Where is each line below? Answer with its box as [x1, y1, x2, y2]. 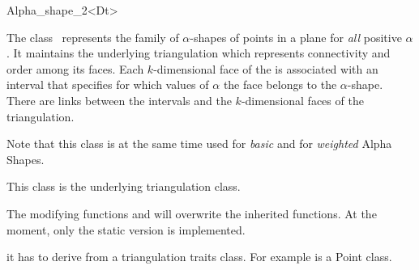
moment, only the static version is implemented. [6, 221, 246, 238]
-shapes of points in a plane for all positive [190, 28, 402, 45]
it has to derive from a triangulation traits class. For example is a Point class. [6, 248, 392, 265]
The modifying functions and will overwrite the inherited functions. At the [6, 205, 377, 221]
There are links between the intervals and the [6, 91, 232, 108]
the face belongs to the [223, 76, 337, 93]
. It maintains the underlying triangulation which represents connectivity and [6, 44, 391, 61]
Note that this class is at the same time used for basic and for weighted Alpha [6, 135, 392, 152]
